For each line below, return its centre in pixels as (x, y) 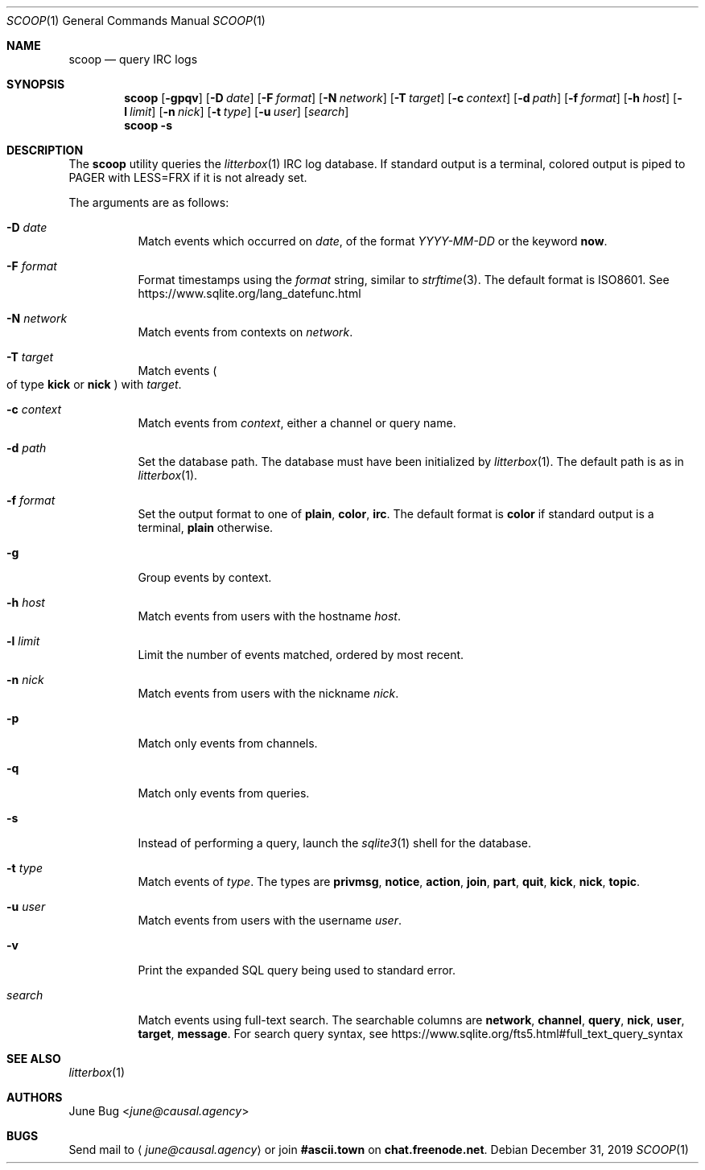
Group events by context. (205, 577)
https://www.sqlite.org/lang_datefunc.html (249, 293)
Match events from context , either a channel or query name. (297, 423)
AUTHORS (35, 1097)
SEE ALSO (34, 1059)
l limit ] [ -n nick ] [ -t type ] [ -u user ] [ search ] (237, 111)
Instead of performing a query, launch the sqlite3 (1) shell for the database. (335, 843)
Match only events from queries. (224, 793)
